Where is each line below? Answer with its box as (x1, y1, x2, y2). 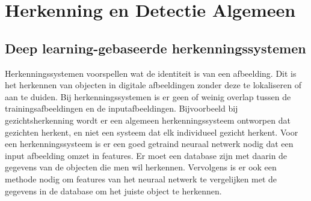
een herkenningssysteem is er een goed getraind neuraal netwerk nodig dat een (5, 137, 294, 150)
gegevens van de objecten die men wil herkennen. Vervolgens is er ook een (5, 161, 277, 173)
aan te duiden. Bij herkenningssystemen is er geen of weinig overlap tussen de (5, 90, 291, 103)
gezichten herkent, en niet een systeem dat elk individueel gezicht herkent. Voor (5, 125, 298, 138)
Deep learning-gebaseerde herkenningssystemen (5, 38, 306, 57)
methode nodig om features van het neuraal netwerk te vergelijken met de (5, 172, 277, 185)
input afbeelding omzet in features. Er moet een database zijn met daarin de (5, 149, 288, 161)
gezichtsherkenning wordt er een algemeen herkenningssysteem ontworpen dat (5, 113, 291, 126)
